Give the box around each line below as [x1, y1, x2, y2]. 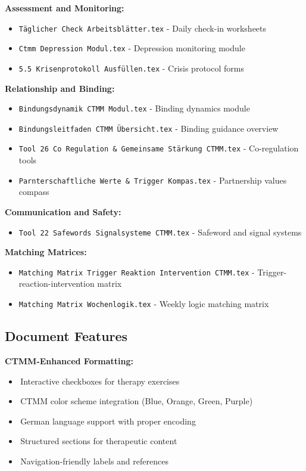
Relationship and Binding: [5, 82, 115, 94]
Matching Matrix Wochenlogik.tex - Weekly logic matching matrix [18, 298, 269, 310]
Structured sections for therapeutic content [20, 435, 177, 447]
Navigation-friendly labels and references [20, 454, 168, 467]
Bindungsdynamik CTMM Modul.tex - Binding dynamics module [18, 102, 250, 114]
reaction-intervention [18, 277, 95, 290]
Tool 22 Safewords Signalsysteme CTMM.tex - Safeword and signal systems [18, 225, 302, 238]
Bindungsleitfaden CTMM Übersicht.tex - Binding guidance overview [18, 122, 279, 134]
